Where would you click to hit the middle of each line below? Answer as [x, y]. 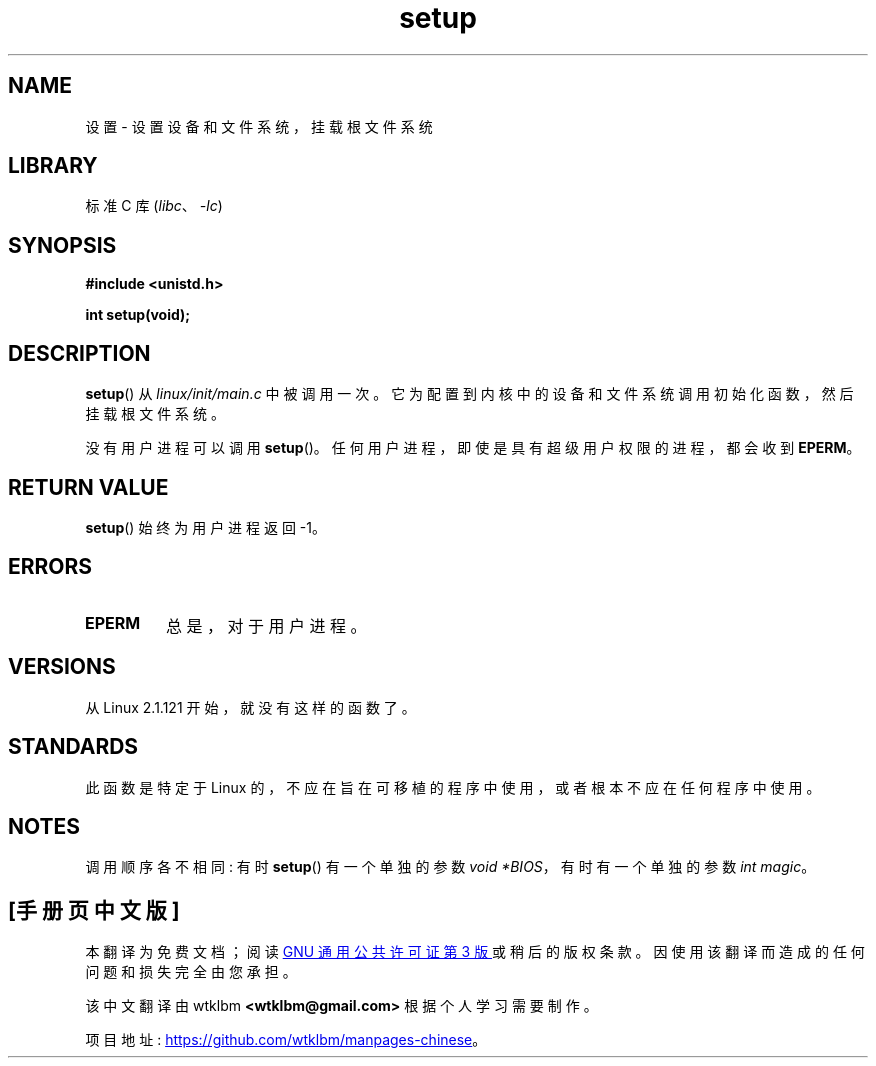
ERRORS [50, 567]
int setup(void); [138, 315]
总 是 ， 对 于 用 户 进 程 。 [266, 625]
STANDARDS [73, 747]
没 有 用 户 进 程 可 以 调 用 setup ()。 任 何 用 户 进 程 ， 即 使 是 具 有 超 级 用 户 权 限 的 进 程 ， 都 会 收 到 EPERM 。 [473, 448]
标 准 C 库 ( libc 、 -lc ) [154, 206]
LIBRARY [53, 166]
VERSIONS [62, 667]
